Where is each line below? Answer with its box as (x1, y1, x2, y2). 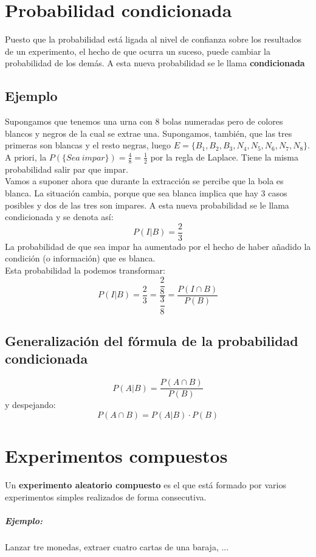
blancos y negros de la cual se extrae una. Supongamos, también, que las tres (5, 126, 292, 139)
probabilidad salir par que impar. (5, 162, 128, 175)
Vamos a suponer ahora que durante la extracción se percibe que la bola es (5, 175, 284, 187)
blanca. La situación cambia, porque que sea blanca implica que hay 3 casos (5, 186, 287, 199)
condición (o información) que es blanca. (5, 252, 156, 265)
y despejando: (5, 398, 56, 411)
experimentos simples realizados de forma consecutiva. (5, 490, 207, 503)
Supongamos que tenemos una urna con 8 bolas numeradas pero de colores (5, 115, 283, 128)
